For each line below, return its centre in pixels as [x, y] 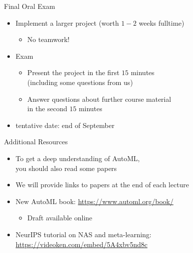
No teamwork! [48, 39]
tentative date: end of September [65, 125]
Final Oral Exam [30, 6]
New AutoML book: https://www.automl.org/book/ [95, 201]
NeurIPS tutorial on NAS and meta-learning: [83, 234]
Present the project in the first [73, 72]
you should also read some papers [66, 168]
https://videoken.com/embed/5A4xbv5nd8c [81, 244]
